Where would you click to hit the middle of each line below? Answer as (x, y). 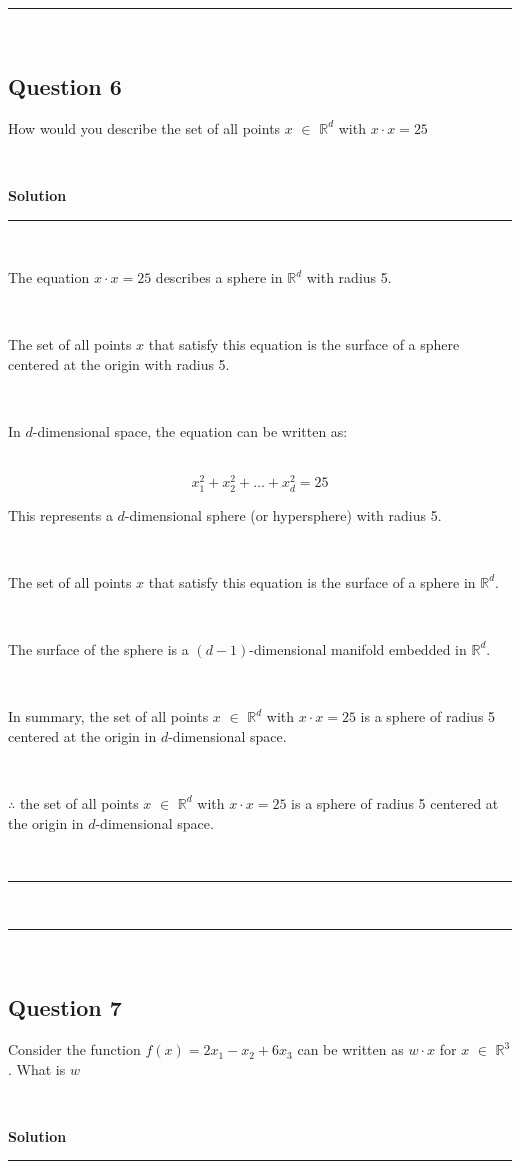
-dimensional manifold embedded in (358, 648)
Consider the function (74, 1049)
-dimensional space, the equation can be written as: (190, 431)
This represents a (60, 514)
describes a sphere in (219, 277)
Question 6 (65, 85)
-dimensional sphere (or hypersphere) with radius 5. (283, 514)
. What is (37, 1068)
